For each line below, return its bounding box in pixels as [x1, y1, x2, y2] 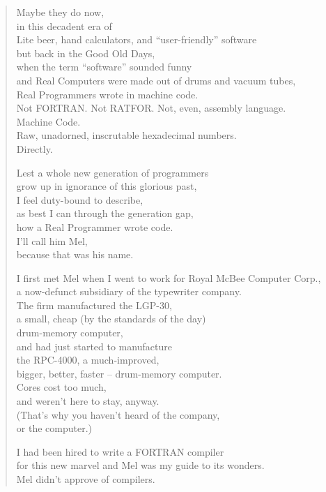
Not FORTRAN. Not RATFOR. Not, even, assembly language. [16, 100, 286, 115]
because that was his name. [16, 247, 134, 262]
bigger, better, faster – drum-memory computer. [16, 366, 222, 380]
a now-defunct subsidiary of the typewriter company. [16, 284, 242, 299]
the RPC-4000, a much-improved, [16, 352, 160, 367]
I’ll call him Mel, [16, 233, 88, 248]
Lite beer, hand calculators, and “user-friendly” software [16, 32, 257, 47]
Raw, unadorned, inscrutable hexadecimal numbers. [16, 128, 237, 142]
